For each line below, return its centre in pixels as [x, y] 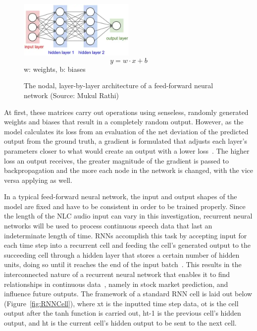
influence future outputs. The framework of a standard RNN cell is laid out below [128, 294]
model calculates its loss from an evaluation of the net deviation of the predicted [126, 131]
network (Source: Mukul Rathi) [72, 95]
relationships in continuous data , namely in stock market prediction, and [116, 284]
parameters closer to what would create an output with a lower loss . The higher [127, 150]
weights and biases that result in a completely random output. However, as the [124, 122]
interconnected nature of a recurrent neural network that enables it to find [117, 274]
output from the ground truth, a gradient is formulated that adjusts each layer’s [126, 141]
